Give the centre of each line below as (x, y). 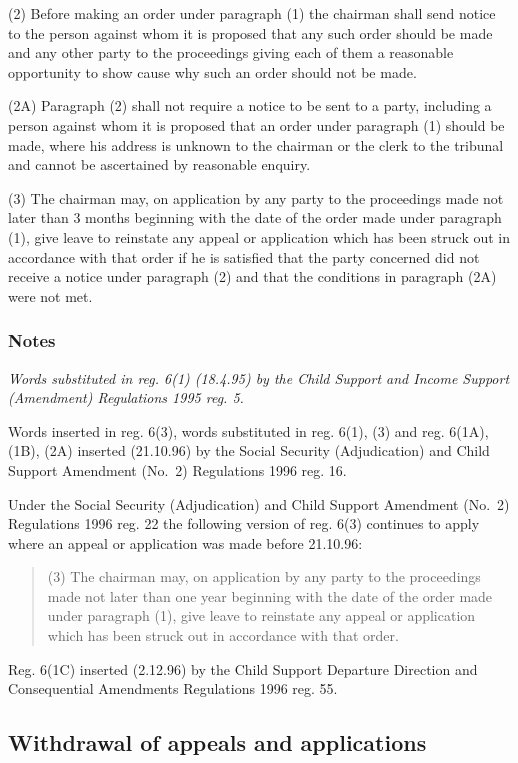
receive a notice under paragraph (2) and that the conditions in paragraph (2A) (252, 276)
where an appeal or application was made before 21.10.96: (185, 542)
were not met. (50, 295)
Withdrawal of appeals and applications (217, 742)
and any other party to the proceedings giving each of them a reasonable (231, 52)
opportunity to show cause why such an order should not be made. (212, 71)
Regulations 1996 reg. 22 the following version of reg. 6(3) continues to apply (244, 523)
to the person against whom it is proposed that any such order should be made (250, 32)
